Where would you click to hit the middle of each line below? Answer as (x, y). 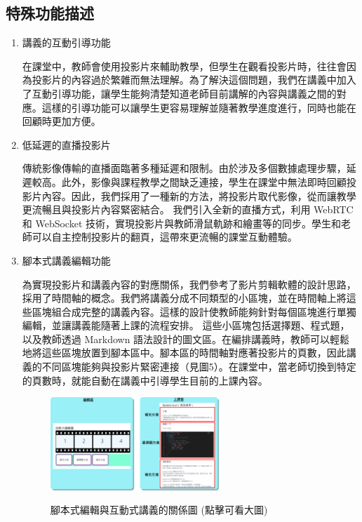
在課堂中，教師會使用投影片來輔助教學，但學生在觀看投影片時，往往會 (184, 66)
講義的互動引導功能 (66, 42)
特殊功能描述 (50, 13)
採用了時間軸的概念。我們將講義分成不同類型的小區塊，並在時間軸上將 (184, 298)
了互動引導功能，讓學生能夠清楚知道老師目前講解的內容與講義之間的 (179, 93)
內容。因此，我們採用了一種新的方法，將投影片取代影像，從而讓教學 (199, 195)
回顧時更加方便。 (61, 121)
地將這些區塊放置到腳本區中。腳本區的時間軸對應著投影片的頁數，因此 (184, 353)
